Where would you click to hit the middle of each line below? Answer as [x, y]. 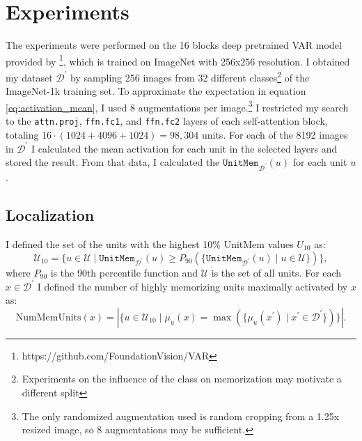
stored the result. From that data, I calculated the [113, 162]
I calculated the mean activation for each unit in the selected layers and [184, 148]
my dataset [29, 77]
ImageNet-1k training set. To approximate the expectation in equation [156, 91]
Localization [50, 215]
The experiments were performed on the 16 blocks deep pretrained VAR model [174, 45]
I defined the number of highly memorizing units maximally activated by [192, 286]
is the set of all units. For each [276, 272]
